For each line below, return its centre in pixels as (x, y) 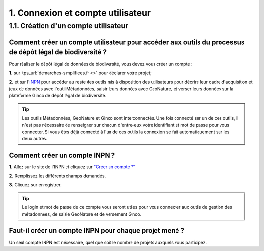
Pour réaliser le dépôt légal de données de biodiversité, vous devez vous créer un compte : (101, 64)
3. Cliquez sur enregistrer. (35, 185)
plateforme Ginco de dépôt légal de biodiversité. (58, 95)
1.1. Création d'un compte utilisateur (69, 26)
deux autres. (35, 138)
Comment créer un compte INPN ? (62, 155)
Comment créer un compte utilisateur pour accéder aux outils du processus (127, 42)
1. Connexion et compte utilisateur (80, 13)
